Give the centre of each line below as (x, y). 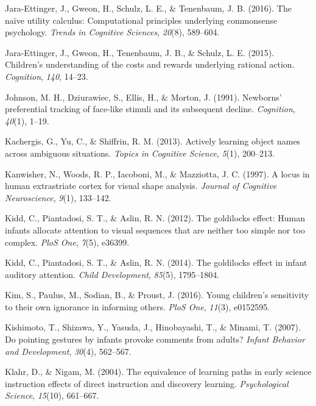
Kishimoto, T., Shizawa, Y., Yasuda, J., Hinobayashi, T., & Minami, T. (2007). (153, 327)
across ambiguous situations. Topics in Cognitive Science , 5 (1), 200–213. (140, 153)
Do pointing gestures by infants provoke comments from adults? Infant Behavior (155, 339)
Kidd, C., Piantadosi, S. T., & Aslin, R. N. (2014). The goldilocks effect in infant (156, 262)
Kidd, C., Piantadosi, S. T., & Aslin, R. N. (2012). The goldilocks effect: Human (155, 218)
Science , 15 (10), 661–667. (52, 395)
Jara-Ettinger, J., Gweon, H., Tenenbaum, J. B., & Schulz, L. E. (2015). (140, 52)
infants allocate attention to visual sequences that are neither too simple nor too (155, 230)
